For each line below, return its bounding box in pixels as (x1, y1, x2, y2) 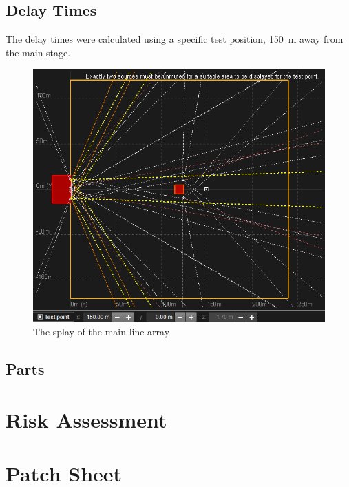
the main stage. (6, 45, 71, 59)
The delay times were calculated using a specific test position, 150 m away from (6, 32, 343, 46)
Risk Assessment (6, 405, 167, 433)
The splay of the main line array (33, 324, 170, 339)
